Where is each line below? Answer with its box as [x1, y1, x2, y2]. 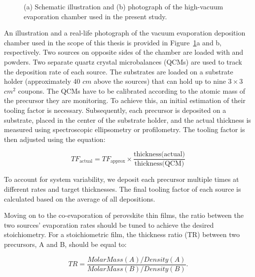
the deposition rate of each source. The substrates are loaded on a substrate [4, 66, 233, 76]
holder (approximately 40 [4, 76, 80, 86]
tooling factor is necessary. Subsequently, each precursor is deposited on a [4, 104, 226, 115]
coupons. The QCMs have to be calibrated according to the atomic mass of [18, 85, 246, 96]
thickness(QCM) [134, 160, 184, 168]
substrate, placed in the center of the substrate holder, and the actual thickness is [4, 114, 251, 125]
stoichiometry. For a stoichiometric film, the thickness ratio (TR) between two [4, 229, 240, 240]
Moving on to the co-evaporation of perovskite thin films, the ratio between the [4, 210, 244, 220]
